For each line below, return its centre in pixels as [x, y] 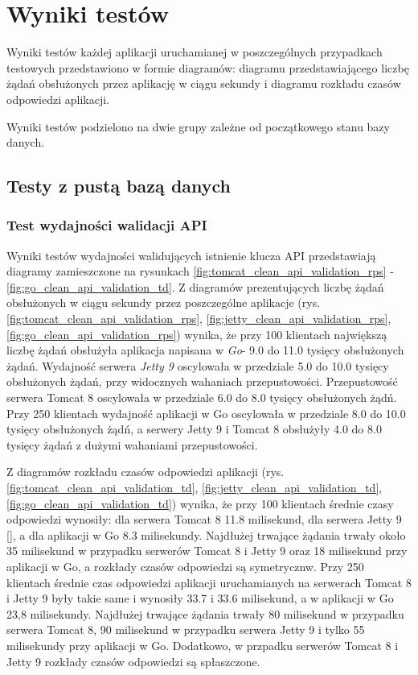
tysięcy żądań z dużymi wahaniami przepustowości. [132, 444]
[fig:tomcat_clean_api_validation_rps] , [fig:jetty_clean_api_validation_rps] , [199, 319]
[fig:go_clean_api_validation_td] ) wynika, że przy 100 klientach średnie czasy [200, 503]
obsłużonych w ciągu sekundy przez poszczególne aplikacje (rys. [164, 302]
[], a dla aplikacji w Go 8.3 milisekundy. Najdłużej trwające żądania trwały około [206, 534]
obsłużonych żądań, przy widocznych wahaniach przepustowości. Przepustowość [202, 381]
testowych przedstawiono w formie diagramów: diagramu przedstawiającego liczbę [208, 67]
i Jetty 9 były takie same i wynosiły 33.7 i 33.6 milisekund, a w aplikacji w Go [200, 598]
